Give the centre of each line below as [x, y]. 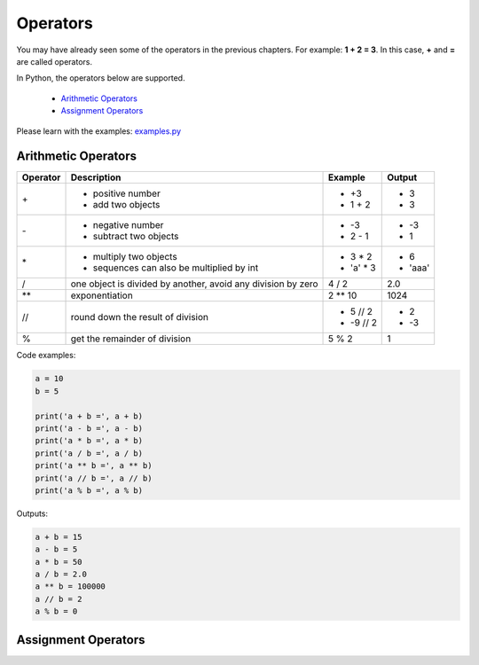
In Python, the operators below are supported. [101, 78]
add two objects [126, 205]
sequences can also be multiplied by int [176, 268]
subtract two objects [136, 237]
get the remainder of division [131, 339]
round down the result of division [139, 317]
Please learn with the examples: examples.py [99, 131]
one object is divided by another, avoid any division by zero [194, 284]
